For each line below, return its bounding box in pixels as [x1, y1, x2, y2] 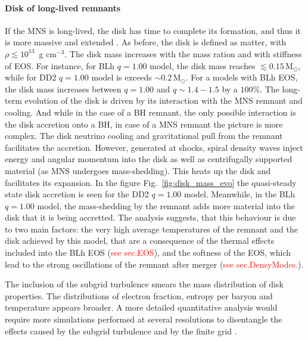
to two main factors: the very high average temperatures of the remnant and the [5, 222, 298, 235]
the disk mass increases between [5, 82, 122, 95]
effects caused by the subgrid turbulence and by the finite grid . [5, 324, 237, 337]
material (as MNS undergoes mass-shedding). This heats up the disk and [5, 164, 271, 176]
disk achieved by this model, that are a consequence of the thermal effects [5, 234, 275, 247]
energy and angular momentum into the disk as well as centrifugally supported [5, 153, 293, 165]
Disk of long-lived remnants [5, 1, 121, 14]
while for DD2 [5, 71, 57, 83]
